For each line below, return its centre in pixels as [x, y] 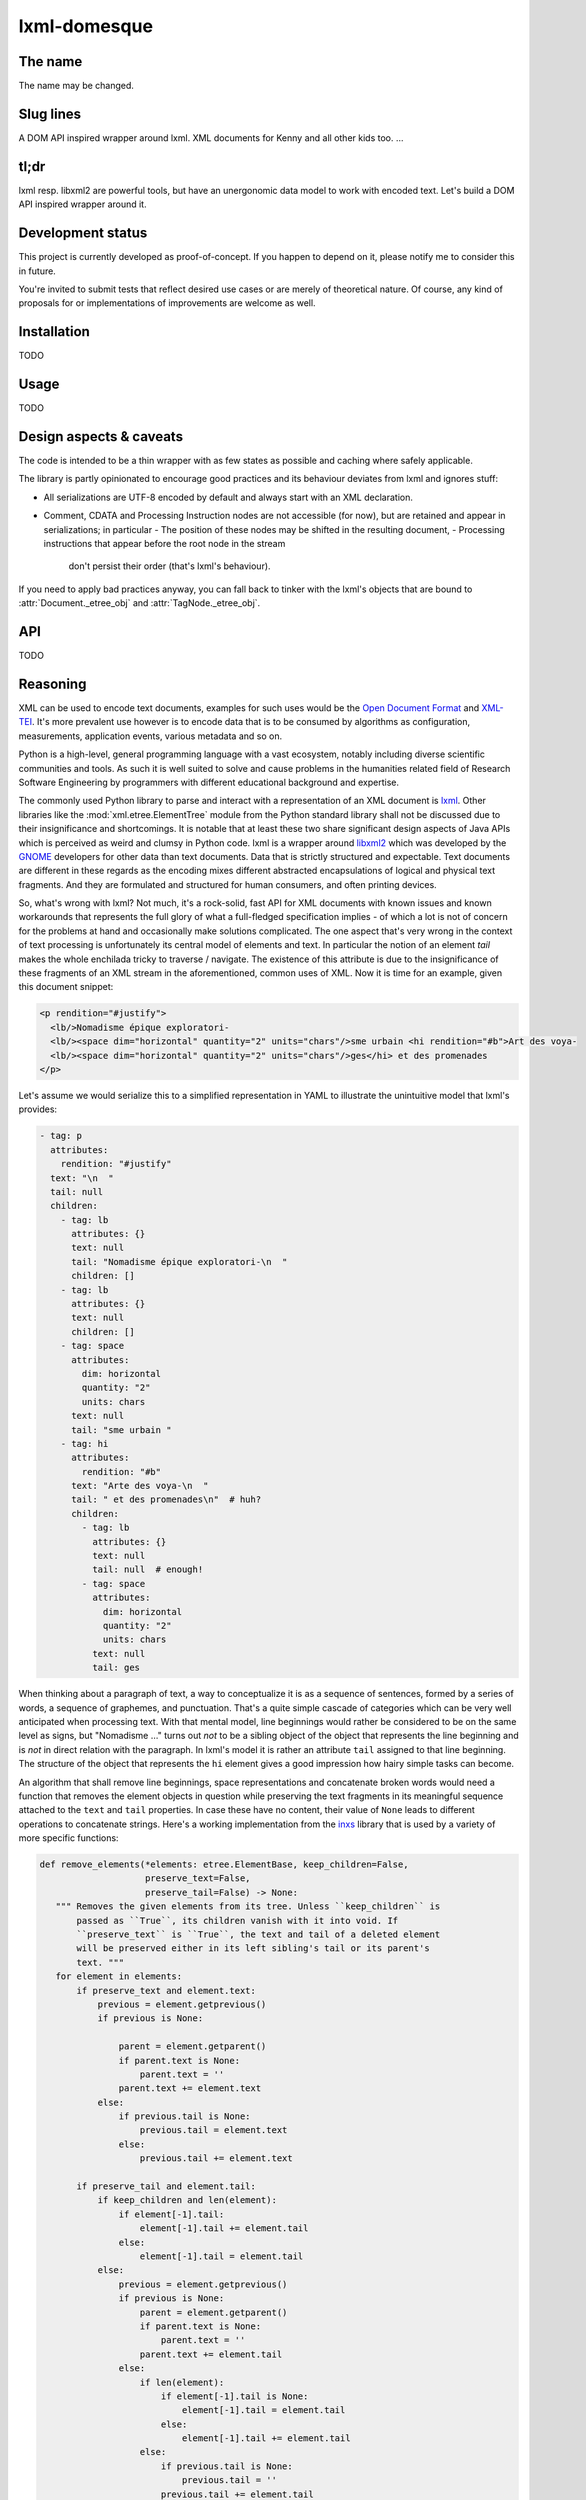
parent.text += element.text [190, 2088]
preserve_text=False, [198, 1878]
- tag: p [61, 1136]
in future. [37, 271]
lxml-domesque [86, 26]
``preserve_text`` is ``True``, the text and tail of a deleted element [258, 1934]
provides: [38, 1109]
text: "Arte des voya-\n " [140, 1486]
